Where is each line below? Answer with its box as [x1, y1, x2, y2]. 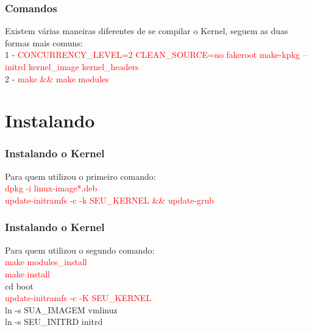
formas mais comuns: [5, 36, 83, 49]
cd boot [5, 279, 34, 292]
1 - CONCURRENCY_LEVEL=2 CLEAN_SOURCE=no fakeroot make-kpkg [5, 48, 300, 61]
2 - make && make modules [5, 72, 109, 85]
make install [5, 267, 50, 280]
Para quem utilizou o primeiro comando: [5, 169, 156, 182]
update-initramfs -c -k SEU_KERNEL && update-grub [5, 193, 214, 206]
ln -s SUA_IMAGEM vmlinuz [5, 303, 118, 316]
